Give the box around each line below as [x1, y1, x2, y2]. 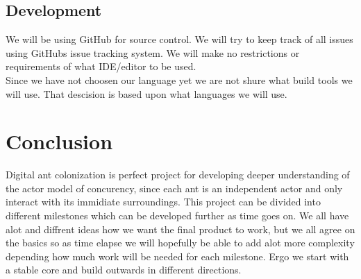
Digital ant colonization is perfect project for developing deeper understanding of [6, 167, 350, 182]
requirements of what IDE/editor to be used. [6, 59, 196, 74]
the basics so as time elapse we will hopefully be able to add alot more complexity [6, 235, 355, 250]
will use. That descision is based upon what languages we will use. [6, 86, 287, 101]
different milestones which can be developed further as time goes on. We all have [6, 208, 349, 223]
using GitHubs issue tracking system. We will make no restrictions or [6, 45, 300, 60]
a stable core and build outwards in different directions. [6, 262, 242, 277]
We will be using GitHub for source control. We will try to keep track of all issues [6, 32, 353, 46]
